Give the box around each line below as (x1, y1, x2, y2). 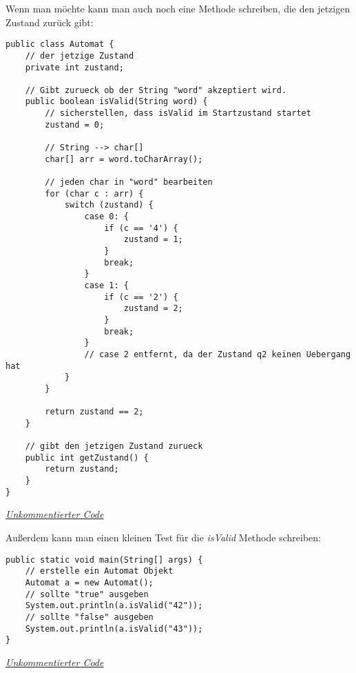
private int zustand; (25, 62, 124, 72)
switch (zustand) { (64, 200, 154, 210)
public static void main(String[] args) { (6, 554, 203, 565)
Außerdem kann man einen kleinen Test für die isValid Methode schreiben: (6, 530, 321, 545)
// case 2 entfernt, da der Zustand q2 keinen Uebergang (84, 349, 351, 359)
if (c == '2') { (104, 292, 178, 302)
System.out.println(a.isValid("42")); (25, 601, 203, 611)
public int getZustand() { (25, 452, 149, 463)
